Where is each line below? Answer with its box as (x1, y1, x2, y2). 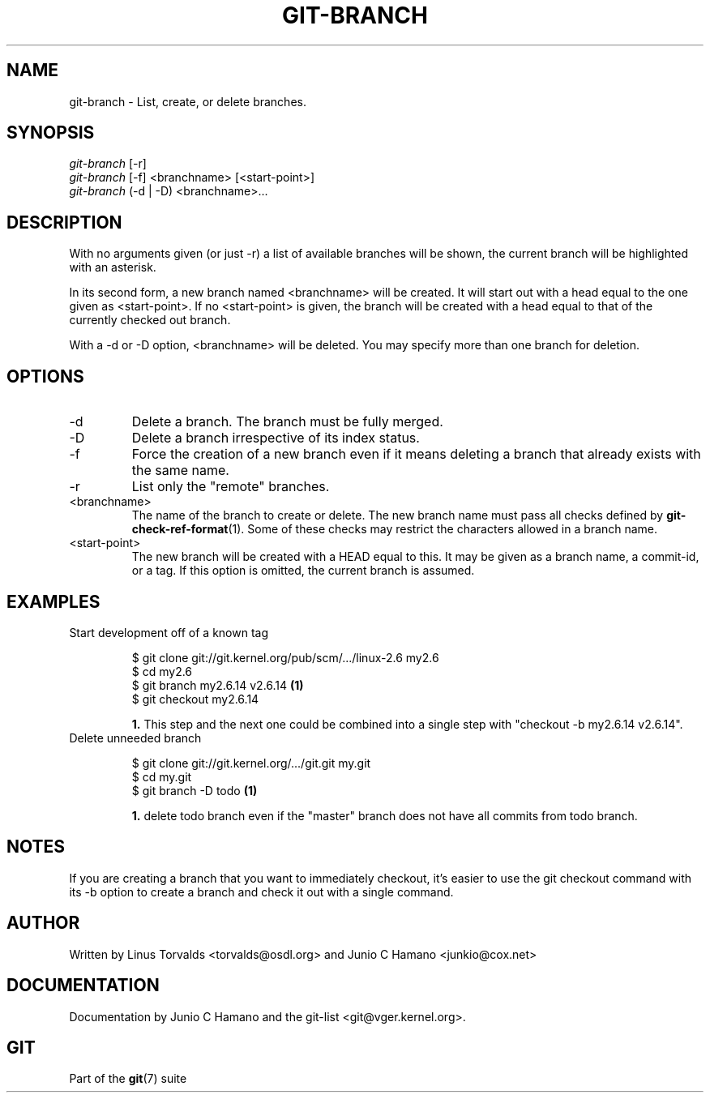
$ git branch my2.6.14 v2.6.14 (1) (131, 678, 304, 692)
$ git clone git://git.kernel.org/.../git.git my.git (131, 755, 371, 770)
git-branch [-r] (69, 156, 147, 171)
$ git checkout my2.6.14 (131, 691, 259, 706)
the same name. (131, 462, 229, 479)
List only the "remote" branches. (131, 478, 330, 495)
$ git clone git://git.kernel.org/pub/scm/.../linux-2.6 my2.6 (131, 650, 439, 665)
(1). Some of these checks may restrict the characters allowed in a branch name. (228, 522, 657, 537)
